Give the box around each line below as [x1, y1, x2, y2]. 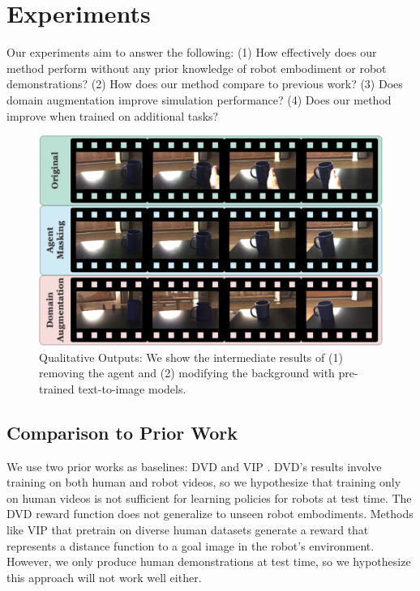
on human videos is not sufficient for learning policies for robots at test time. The [6, 489, 412, 506]
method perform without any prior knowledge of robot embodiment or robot [6, 59, 387, 76]
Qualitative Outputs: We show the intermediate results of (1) [39, 348, 343, 365]
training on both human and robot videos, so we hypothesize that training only [6, 474, 401, 491]
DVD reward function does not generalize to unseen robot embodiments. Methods [6, 505, 414, 522]
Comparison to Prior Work [6, 419, 238, 444]
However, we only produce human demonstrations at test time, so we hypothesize [6, 553, 411, 570]
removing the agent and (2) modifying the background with [39, 364, 335, 381]
